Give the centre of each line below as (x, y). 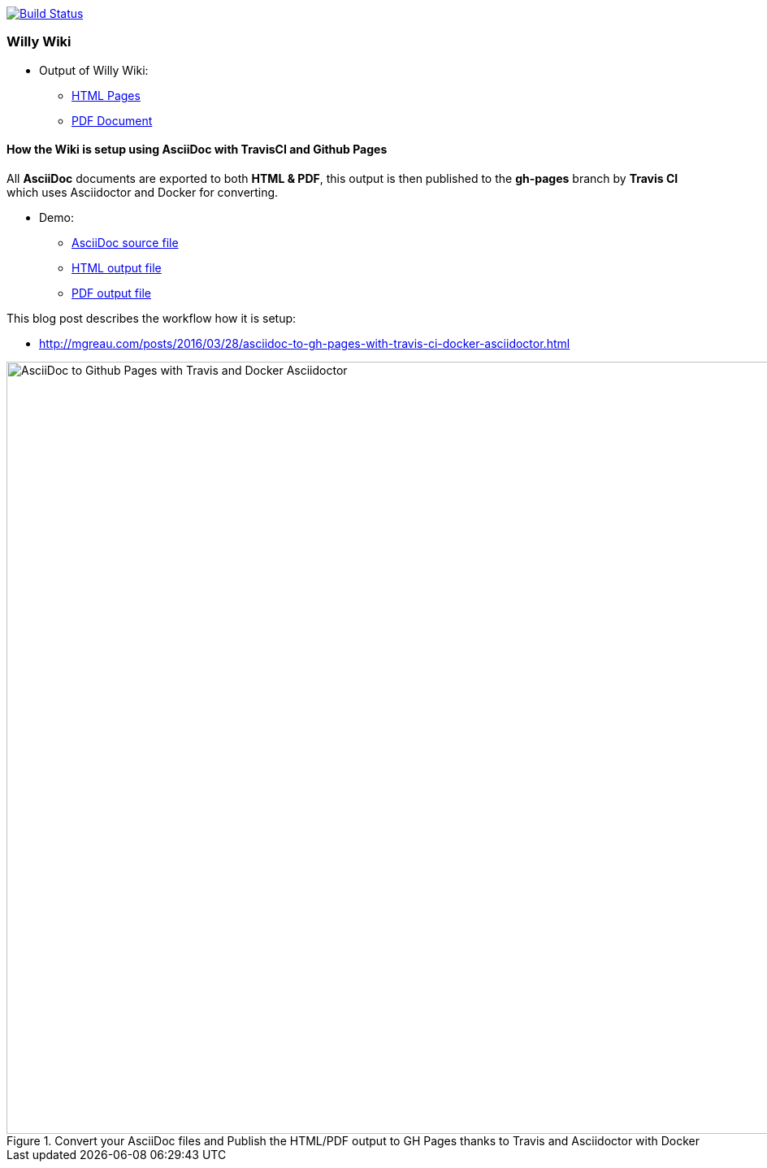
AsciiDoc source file (125, 242)
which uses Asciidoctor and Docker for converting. (143, 192)
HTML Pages (106, 95)
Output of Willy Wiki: (94, 70)
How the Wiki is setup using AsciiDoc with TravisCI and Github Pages (197, 150)
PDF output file (111, 293)
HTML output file (117, 267)
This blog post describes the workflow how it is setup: (152, 318)
